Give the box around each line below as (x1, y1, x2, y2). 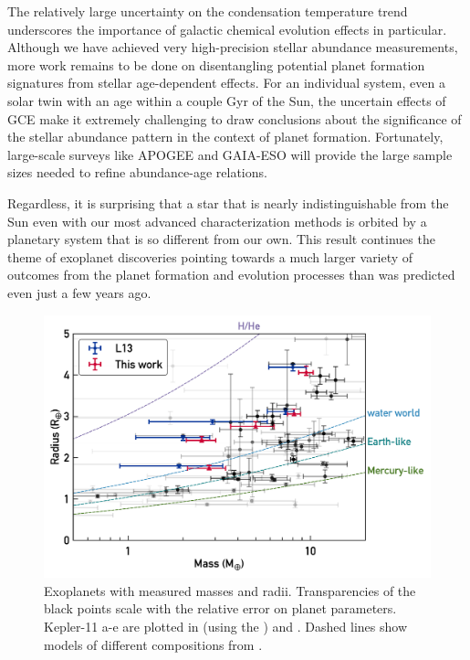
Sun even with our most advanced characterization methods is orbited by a (7, 211, 427, 230)
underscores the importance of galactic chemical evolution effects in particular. (7, 19, 447, 38)
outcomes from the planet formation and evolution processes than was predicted (7, 265, 455, 284)
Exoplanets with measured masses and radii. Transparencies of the (44, 580, 416, 600)
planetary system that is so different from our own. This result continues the (7, 229, 435, 249)
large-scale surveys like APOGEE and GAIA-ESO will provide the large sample (7, 144, 453, 164)
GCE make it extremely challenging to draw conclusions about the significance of (7, 109, 462, 128)
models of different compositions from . (44, 634, 263, 654)
